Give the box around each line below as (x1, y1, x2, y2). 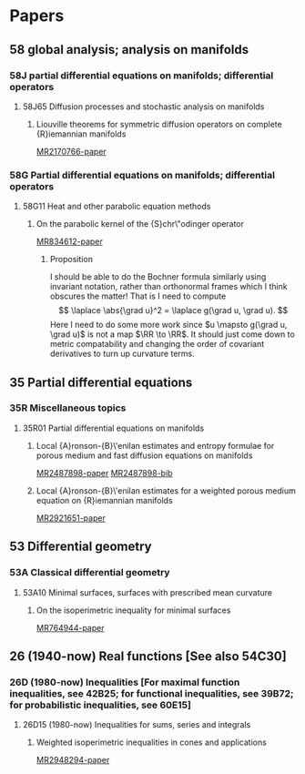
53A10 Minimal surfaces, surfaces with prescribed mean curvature (22, 586, 273, 597)
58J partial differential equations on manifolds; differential (9, 69, 274, 82)
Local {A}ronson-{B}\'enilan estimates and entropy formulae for (36, 440, 275, 451)
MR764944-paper (36, 622, 105, 633)
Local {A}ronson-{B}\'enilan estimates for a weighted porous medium (36, 484, 296, 496)
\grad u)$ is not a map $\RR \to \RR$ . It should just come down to (49, 329, 296, 340)
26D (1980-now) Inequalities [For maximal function (9, 676, 240, 688)
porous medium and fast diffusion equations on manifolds (36, 450, 253, 461)
